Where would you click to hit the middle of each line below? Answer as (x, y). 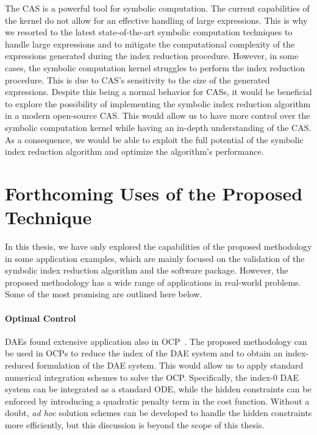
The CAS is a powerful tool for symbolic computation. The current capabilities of (157, 8)
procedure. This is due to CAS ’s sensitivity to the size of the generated (137, 80)
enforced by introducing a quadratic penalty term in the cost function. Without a (157, 401)
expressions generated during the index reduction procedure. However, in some (152, 56)
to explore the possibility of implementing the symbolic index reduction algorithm (158, 103)
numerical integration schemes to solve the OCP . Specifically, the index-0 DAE (152, 377)
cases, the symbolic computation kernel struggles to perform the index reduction (155, 67)
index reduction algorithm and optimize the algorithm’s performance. (134, 151)
